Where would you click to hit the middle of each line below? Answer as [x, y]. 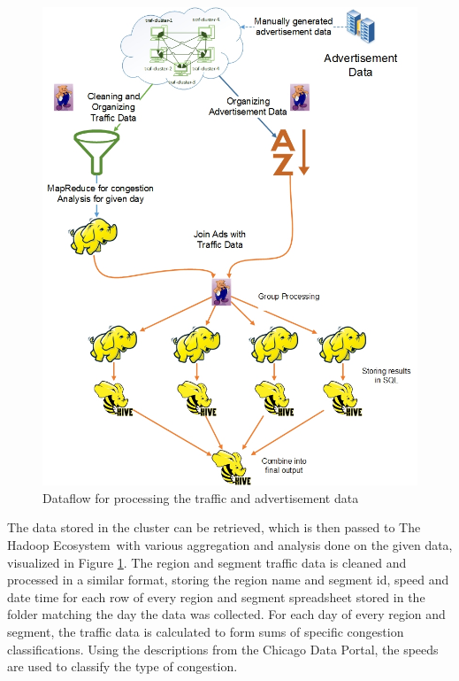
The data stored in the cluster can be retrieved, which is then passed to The [214, 527]
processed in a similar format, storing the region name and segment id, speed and [228, 580]
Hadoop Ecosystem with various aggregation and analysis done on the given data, [230, 545]
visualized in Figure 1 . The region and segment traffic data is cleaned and [207, 562]
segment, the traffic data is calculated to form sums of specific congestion [206, 632]
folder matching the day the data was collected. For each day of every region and [226, 614]
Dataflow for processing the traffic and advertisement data [201, 497]
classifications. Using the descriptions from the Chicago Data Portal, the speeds [223, 649]
